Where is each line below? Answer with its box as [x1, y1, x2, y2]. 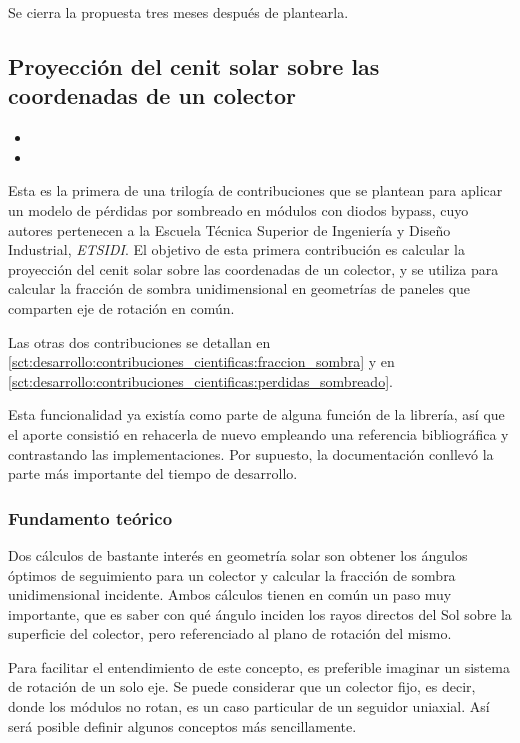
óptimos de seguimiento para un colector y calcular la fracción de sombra [8, 564, 456, 585]
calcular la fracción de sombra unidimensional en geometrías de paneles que [8, 278, 471, 299]
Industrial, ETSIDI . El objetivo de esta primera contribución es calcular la [8, 239, 465, 260]
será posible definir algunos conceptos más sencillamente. [8, 715, 357, 736]
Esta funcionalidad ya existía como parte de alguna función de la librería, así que [8, 404, 505, 425]
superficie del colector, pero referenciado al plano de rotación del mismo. [8, 623, 452, 644]
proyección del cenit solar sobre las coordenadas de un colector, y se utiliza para [8, 258, 499, 279]
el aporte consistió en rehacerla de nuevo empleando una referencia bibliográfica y [8, 423, 509, 444]
